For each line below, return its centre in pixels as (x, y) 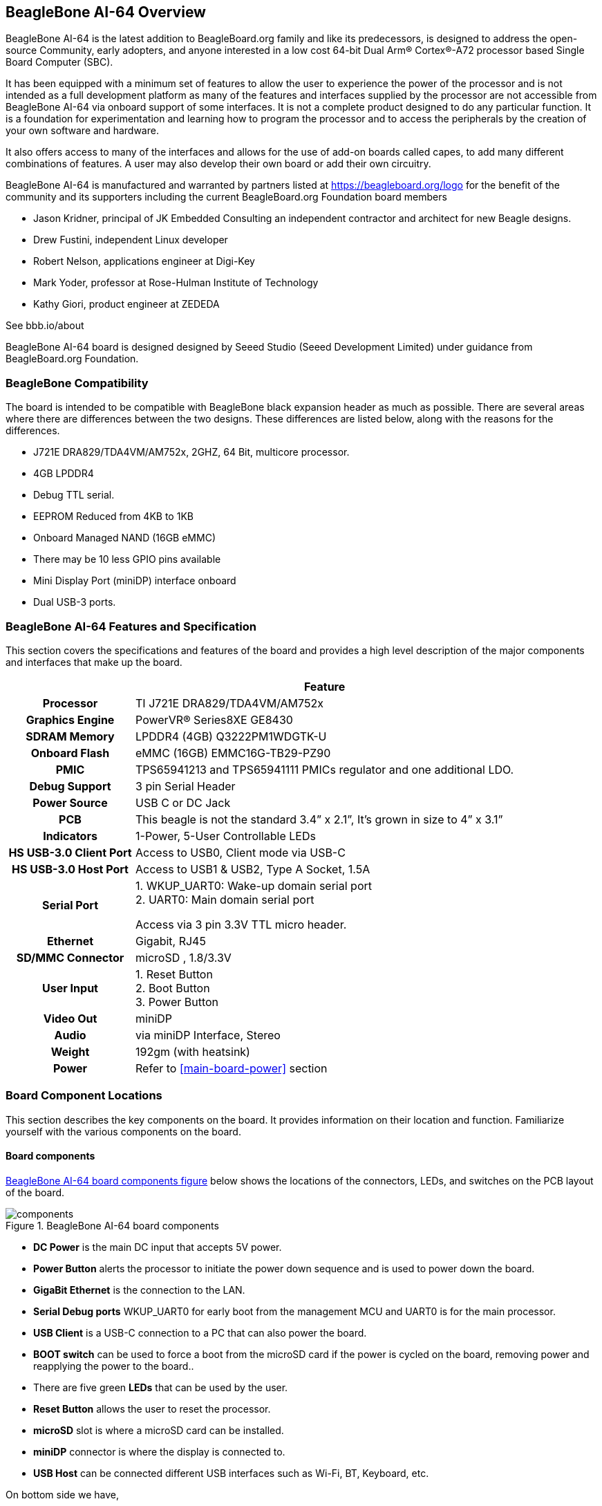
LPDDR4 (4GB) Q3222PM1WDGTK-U (231, 736)
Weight (70, 1051)
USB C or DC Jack (183, 802)
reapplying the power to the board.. (114, 1366)
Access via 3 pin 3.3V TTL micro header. (241, 924)
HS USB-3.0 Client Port (70, 852)
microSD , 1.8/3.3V (184, 957)
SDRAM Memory (70, 736)
